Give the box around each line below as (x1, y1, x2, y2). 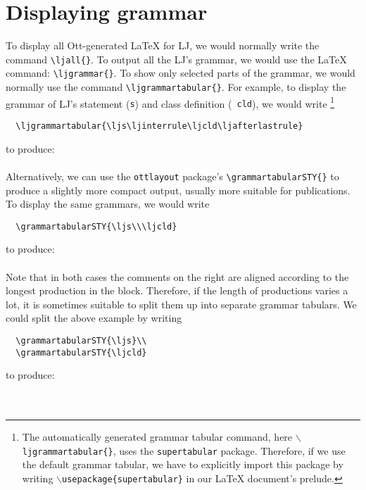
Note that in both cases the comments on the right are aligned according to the (6, 269, 349, 284)
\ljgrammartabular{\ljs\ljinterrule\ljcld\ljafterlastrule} (15, 121, 303, 131)
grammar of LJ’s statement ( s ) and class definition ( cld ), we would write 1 (6, 94, 335, 111)
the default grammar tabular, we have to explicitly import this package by (22, 457, 343, 472)
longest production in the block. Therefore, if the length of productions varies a (6, 283, 348, 298)
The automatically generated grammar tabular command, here (22, 429, 293, 444)
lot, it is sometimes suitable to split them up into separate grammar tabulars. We (6, 296, 357, 311)
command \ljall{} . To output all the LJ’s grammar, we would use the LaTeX (6, 51, 347, 66)
